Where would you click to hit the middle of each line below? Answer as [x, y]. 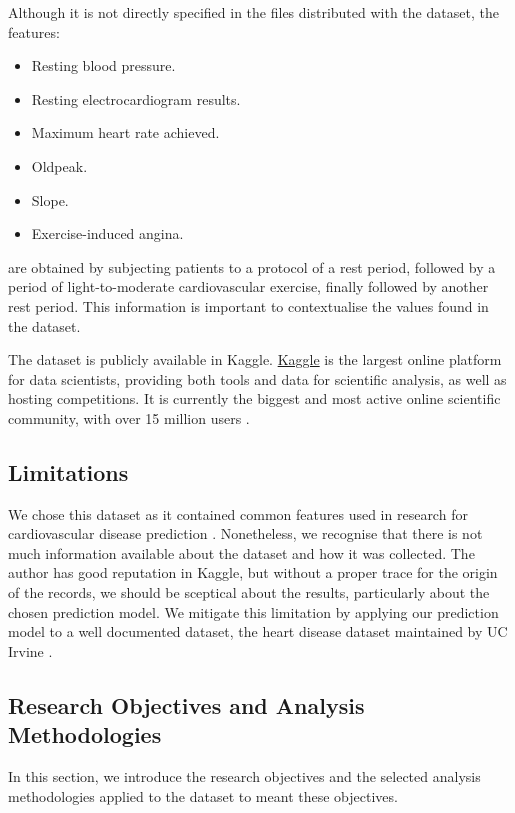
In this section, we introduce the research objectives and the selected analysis [244, 776]
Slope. [50, 199]
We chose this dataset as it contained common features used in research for [238, 513]
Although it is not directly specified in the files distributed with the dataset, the [253, 12]
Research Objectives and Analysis [186, 704]
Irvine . [30, 650]
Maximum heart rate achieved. [125, 132]
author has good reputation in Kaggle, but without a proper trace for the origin [253, 572]
